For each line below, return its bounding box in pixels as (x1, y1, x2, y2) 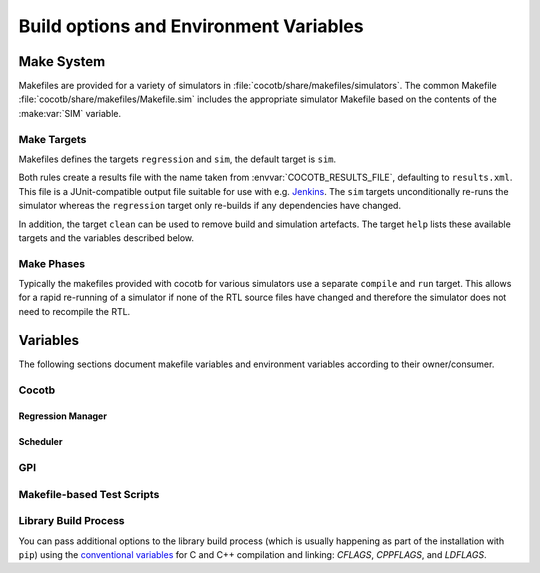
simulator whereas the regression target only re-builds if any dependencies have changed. (18, 200, 402, 212)
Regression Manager (18, 410, 107, 422)
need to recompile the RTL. (18, 305, 131, 317)
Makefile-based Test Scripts (18, 487, 160, 501)
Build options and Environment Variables (18, 15, 364, 37)
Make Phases (18, 256, 85, 270)
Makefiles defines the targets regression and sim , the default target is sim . (18, 153, 337, 165)
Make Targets (18, 132, 87, 146)
